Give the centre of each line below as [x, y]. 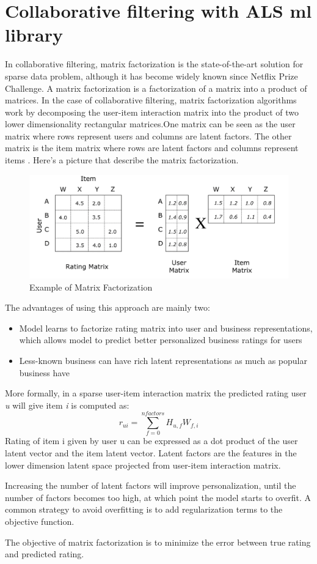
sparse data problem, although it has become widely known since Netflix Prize [151, 76]
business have [45, 372]
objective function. [40, 521]
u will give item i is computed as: [67, 405]
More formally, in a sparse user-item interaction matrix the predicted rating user [156, 393]
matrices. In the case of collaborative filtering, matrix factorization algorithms [151, 100]
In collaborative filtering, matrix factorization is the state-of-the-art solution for [154, 64]
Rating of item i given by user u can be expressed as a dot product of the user [151, 441]
